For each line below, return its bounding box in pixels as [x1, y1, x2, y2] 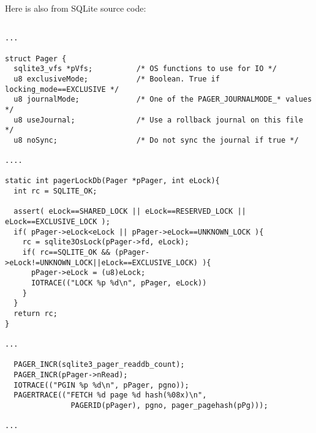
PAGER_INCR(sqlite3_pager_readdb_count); [13, 360, 185, 369]
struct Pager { [5, 54, 67, 63]
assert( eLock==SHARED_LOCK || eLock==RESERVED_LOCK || [13, 207, 246, 216]
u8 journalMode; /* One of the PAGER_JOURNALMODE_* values [13, 95, 312, 104]
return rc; [13, 309, 58, 318]
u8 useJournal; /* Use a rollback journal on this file [13, 115, 303, 124]
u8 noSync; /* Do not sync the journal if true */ [13, 135, 299, 145]
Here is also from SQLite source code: [5, 2, 146, 14]
